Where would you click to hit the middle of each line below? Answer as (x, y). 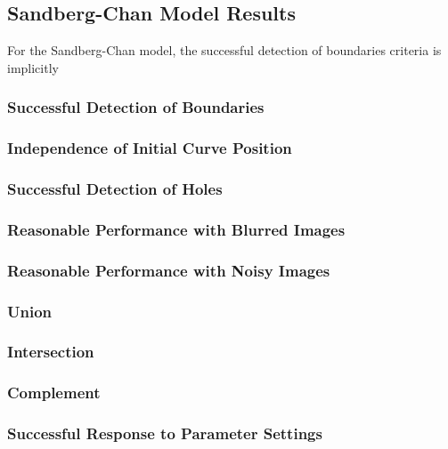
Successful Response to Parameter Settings (165, 433)
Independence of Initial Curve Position (150, 148)
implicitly (33, 67)
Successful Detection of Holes (115, 188)
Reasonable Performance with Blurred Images (176, 229)
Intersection (51, 352)
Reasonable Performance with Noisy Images (169, 270)
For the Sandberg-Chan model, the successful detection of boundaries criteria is (224, 50)
